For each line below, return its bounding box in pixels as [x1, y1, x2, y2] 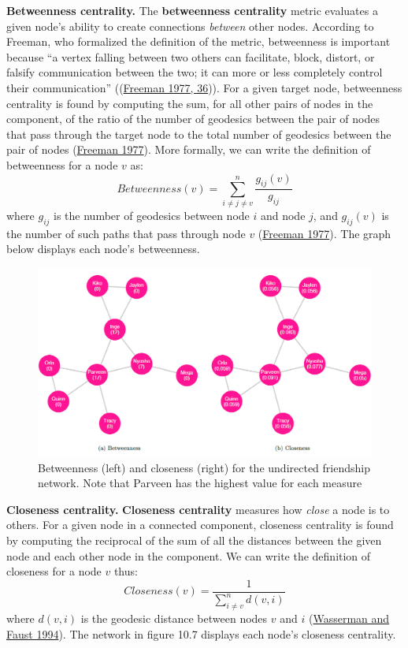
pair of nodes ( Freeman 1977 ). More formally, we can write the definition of [6, 141, 371, 158]
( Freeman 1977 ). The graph [258, 225, 391, 241]
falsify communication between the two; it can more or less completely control [6, 64, 383, 80]
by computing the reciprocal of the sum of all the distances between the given [6, 531, 382, 548]
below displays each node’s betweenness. [6, 240, 200, 257]
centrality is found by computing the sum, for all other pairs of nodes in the [6, 95, 373, 111]
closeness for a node [6, 563, 102, 579]
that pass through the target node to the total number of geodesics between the [6, 125, 391, 142]
